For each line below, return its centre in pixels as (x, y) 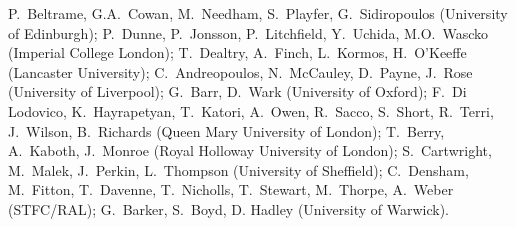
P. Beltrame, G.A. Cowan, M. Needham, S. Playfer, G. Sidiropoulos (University (258, 13)
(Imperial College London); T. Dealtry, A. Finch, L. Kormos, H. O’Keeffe (237, 52)
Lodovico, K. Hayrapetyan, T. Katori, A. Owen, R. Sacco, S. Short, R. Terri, (251, 110)
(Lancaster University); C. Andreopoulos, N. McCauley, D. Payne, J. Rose (240, 71)
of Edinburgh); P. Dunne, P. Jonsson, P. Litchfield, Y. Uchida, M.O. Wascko (248, 32)
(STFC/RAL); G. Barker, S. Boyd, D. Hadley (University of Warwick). (228, 208)
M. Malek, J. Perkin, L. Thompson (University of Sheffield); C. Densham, (238, 169)
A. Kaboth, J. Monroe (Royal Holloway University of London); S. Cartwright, (250, 150)
